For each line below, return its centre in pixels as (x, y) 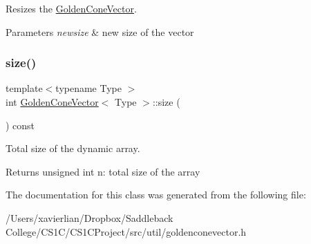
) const (20, 125)
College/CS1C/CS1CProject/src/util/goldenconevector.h (126, 231)
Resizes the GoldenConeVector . (71, 8)
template (24, 88)
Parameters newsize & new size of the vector (100, 31)
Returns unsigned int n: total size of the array (103, 171)
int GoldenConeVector (52, 102)
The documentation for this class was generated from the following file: (156, 195)
